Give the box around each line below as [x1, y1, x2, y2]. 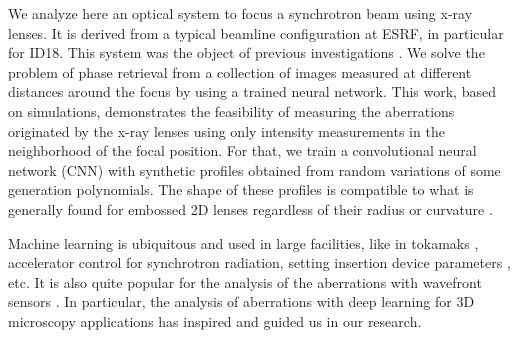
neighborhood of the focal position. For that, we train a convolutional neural [8, 140, 477, 161]
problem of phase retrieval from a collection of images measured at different [8, 61, 472, 82]
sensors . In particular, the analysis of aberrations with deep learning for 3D [8, 291, 475, 312]
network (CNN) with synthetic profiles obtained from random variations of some [8, 159, 501, 180]
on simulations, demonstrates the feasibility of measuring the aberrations [8, 100, 455, 121]
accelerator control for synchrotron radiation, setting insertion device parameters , [8, 252, 511, 273]
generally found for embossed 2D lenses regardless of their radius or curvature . [8, 198, 493, 219]
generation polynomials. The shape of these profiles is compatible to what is [8, 179, 474, 200]
